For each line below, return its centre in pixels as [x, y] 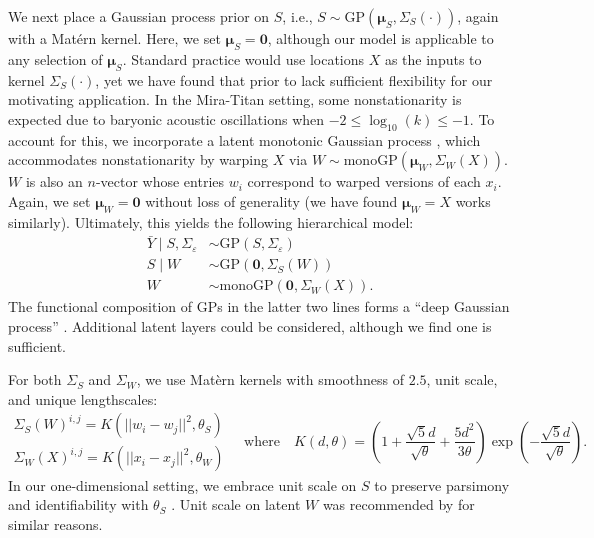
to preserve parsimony [442, 484]
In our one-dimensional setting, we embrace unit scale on [182, 484]
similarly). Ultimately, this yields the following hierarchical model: [211, 221]
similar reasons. [55, 523]
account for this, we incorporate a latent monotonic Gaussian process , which [244, 139]
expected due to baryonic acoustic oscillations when [166, 118]
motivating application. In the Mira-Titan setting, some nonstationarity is [235, 99]
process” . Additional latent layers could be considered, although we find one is [250, 326]
